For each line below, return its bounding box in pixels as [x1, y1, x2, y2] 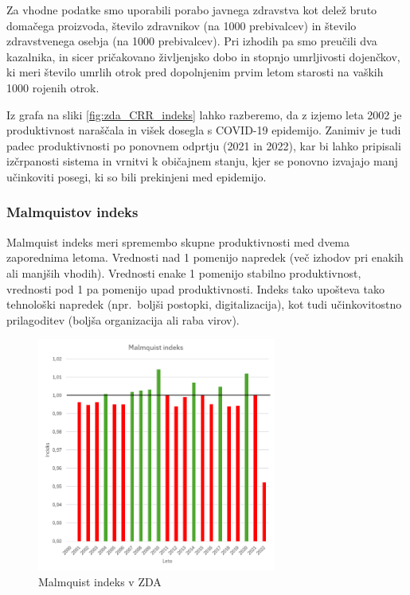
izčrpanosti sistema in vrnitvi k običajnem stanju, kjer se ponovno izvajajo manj [6, 153, 398, 169]
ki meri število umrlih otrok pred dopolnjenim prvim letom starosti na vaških [6, 64, 384, 80]
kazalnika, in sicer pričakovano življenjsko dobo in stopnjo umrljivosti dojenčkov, [6, 48, 400, 64]
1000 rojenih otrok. [6, 79, 100, 95]
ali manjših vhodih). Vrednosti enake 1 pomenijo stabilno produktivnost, [6, 264, 361, 281]
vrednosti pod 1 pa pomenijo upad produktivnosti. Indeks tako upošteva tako [6, 280, 385, 297]
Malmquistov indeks [6, 202, 139, 222]
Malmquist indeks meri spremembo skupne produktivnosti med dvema [6, 233, 350, 250]
